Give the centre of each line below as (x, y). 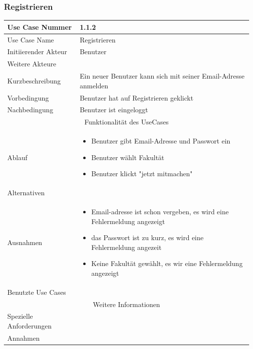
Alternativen (26, 193)
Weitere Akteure (32, 64)
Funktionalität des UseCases (126, 122)
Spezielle (20, 316)
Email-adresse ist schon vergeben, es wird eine (160, 211)
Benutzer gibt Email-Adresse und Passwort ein (161, 141)
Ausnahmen (25, 242)
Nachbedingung (30, 110)
